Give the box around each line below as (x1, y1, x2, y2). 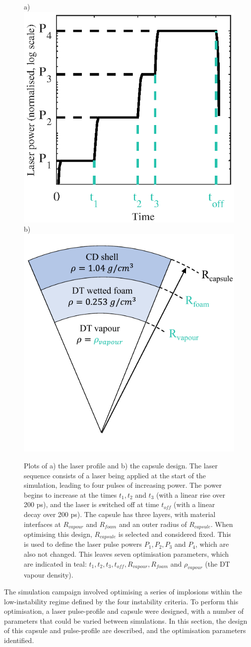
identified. (4, 635, 34, 645)
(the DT (205, 558, 230, 569)
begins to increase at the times (24, 489, 117, 500)
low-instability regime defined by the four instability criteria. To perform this (4, 596, 239, 606)
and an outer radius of (119, 518, 187, 529)
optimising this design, (24, 528, 92, 539)
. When (210, 518, 233, 529)
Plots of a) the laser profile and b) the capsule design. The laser (24, 460, 218, 470)
